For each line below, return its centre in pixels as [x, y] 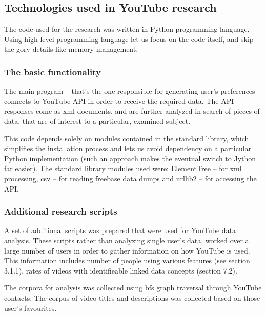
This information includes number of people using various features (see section [127, 260]
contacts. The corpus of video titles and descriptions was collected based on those [132, 297]
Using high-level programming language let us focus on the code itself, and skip [129, 39]
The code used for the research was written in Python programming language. [127, 29]
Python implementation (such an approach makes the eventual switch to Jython [130, 158]
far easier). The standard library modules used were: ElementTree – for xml [123, 168]
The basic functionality [53, 71]
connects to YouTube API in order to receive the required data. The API [119, 101]
